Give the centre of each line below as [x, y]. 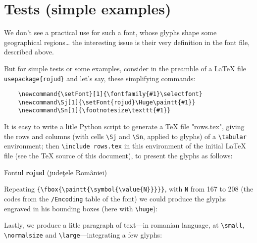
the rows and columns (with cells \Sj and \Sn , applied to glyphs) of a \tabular [125, 136]
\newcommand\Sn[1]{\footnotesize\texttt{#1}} [94, 111]
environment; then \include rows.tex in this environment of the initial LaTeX [125, 146]
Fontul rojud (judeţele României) [55, 172]
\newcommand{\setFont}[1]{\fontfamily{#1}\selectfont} [110, 94]
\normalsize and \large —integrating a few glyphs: [83, 234]
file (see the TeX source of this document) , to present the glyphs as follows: [118, 156]
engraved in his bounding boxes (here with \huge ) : [81, 208]
